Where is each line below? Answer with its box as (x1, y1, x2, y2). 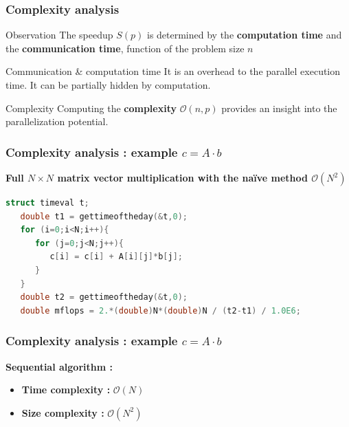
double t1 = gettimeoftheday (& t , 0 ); (20, 211, 188, 221)
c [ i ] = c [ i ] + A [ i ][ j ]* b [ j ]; (49, 252, 183, 262)
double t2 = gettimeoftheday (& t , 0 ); (20, 292, 188, 303)
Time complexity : (21, 382, 111, 397)
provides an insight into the (221, 100, 337, 115)
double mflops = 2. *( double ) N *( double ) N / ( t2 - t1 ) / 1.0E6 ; (20, 305, 301, 316)
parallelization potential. (5, 114, 109, 129)
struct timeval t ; (5, 198, 89, 208)
